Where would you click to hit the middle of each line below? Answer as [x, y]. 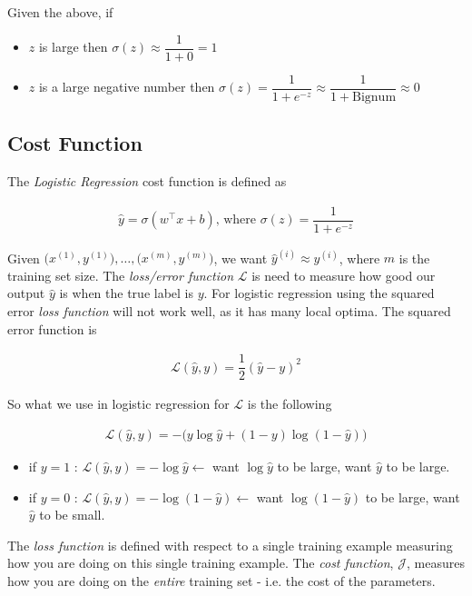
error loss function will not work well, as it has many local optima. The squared [229, 311]
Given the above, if [60, 12]
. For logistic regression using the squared [319, 293]
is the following [290, 404]
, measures [435, 563]
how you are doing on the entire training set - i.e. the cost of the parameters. [221, 580]
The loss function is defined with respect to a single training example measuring [230, 545]
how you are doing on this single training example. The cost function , [201, 563]
